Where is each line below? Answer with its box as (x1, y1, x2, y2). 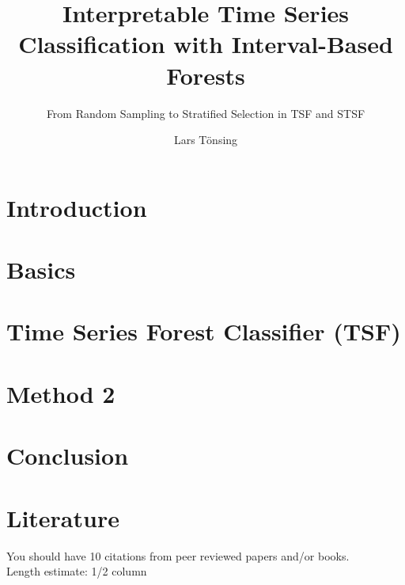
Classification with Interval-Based (18, 28, 393, 60)
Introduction (6, 191, 147, 223)
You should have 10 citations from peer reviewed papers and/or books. (6, 547, 350, 564)
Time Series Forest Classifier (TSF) (6, 315, 401, 348)
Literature (6, 501, 119, 534)
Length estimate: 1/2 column (6, 563, 147, 579)
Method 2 (6, 377, 115, 409)
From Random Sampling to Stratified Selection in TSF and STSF (46, 104, 365, 121)
